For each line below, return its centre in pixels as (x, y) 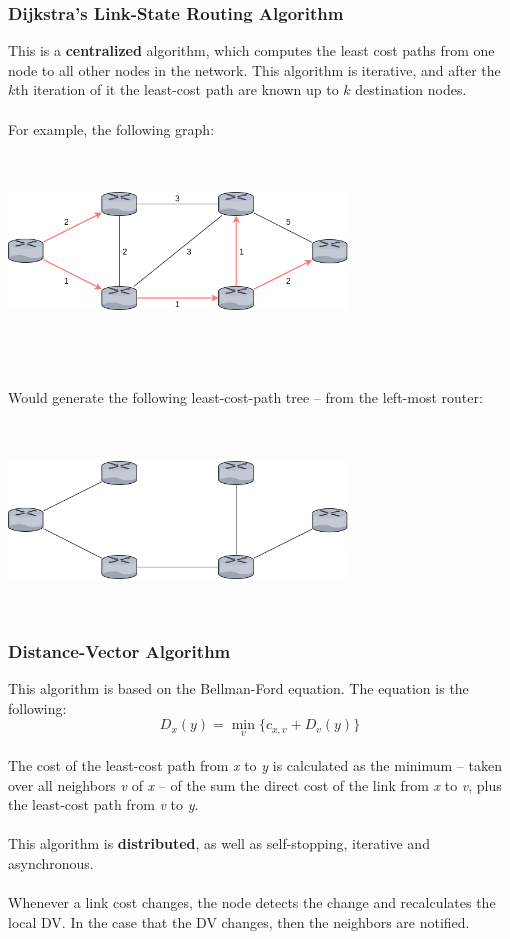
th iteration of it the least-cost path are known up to (177, 89)
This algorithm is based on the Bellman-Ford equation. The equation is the (238, 688)
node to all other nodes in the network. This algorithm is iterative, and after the (254, 69)
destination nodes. (411, 89)
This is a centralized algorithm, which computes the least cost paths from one (251, 50)
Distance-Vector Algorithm (119, 650)
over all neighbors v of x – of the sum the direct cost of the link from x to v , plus (255, 784)
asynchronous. (51, 863)
